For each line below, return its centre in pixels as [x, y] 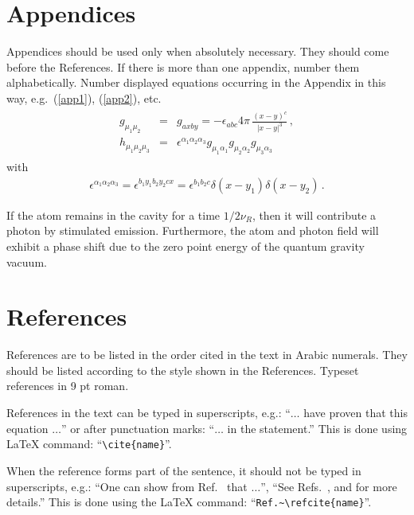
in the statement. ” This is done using [317, 428]
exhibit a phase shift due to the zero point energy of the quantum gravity [186, 246]
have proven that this [355, 413]
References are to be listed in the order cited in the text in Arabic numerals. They [207, 355]
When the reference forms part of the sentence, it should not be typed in [184, 470]
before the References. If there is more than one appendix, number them [183, 66]
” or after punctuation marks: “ [138, 428]
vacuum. [27, 261]
